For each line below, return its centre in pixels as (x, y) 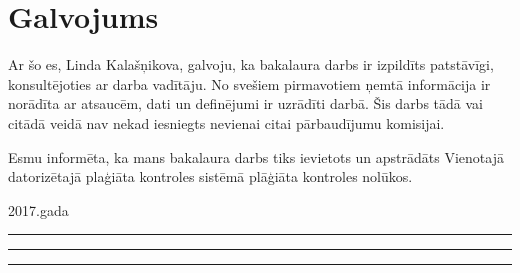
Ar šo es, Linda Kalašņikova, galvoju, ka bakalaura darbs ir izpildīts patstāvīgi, (251, 64)
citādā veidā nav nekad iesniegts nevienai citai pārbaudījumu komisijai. (226, 122)
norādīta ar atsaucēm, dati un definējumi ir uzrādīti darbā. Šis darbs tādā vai (245, 103)
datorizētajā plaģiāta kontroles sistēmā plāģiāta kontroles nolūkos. (210, 176)
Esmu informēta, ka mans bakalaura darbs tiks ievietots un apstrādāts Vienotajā (256, 156)
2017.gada (38, 209)
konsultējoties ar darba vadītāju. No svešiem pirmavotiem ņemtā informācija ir (249, 83)
